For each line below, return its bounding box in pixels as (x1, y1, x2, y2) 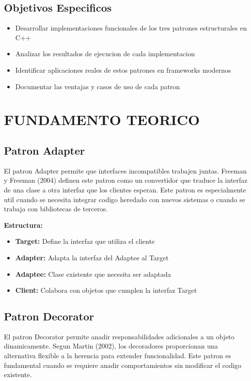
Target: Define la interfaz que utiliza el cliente (15, 236, 155, 246)
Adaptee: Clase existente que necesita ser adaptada (15, 269, 171, 279)
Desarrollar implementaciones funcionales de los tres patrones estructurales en (15, 23, 247, 33)
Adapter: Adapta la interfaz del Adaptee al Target (15, 252, 169, 262)
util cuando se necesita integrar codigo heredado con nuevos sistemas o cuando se (4, 194, 245, 204)
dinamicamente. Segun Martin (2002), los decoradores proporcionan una (4, 341, 218, 351)
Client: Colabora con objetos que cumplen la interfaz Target (15, 285, 197, 295)
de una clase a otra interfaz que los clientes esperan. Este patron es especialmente (4, 184, 246, 194)
